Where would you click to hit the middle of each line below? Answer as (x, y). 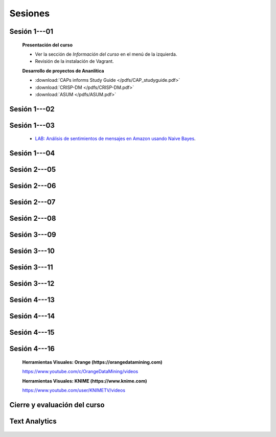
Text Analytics (33, 421)
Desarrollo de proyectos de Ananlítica (63, 71)
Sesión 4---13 (32, 300)
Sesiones (30, 13)
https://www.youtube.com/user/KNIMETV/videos (74, 390)
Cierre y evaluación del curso (57, 405)
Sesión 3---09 (33, 235)
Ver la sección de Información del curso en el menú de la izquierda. (106, 54)
